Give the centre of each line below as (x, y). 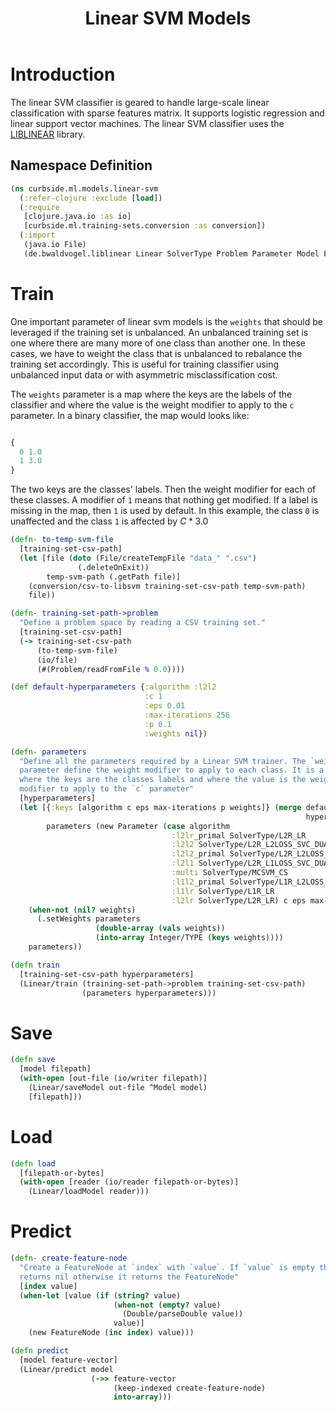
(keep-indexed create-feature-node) (190, 1388)
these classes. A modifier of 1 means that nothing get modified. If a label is (164, 500)
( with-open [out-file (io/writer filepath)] (113, 1078)
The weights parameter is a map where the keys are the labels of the (151, 394)
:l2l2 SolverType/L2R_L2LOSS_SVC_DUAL (252, 845)
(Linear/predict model (66, 1369)
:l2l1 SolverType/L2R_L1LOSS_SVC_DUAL (252, 863)
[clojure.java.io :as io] (77, 217)
